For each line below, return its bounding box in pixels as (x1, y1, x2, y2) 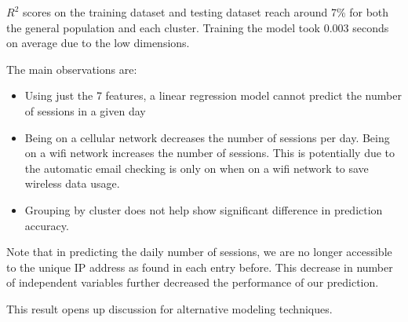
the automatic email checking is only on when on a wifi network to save (24, 159, 369, 176)
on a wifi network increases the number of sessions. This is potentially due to (24, 145, 395, 161)
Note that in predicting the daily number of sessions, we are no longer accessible (6, 243, 392, 260)
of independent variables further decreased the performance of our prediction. (6, 274, 379, 291)
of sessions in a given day (24, 102, 146, 119)
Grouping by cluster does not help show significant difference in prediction (24, 201, 383, 218)
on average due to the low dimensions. (6, 35, 190, 51)
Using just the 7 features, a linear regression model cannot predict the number (24, 87, 402, 104)
